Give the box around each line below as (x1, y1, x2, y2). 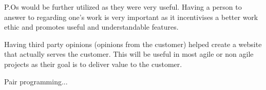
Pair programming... (4, 76, 68, 86)
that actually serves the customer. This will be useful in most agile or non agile (4, 49, 254, 59)
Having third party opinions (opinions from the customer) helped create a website (4, 38, 262, 49)
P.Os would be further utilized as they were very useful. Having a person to (4, 2, 242, 12)
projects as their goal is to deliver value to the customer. (4, 58, 182, 69)
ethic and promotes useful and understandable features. (4, 21, 179, 32)
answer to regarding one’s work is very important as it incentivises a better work (4, 11, 258, 22)
